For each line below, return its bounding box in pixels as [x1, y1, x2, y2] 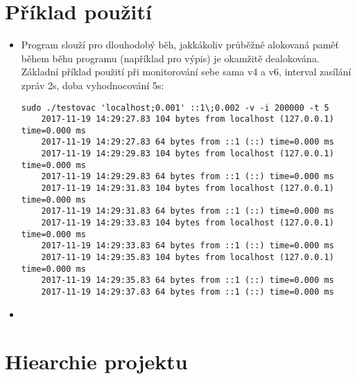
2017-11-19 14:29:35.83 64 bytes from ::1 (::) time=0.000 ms [41, 275, 334, 286]
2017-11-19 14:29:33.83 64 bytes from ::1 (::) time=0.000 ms [41, 241, 334, 251]
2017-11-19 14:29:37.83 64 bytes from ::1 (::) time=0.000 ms [41, 287, 334, 297]
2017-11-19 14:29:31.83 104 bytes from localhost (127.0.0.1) [41, 183, 334, 194]
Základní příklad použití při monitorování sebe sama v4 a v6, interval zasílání [21, 64, 351, 79]
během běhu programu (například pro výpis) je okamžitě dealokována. [21, 50, 320, 65]
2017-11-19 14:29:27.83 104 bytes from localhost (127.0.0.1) [41, 114, 334, 124]
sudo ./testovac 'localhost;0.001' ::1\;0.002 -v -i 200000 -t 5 [21, 102, 329, 113]
